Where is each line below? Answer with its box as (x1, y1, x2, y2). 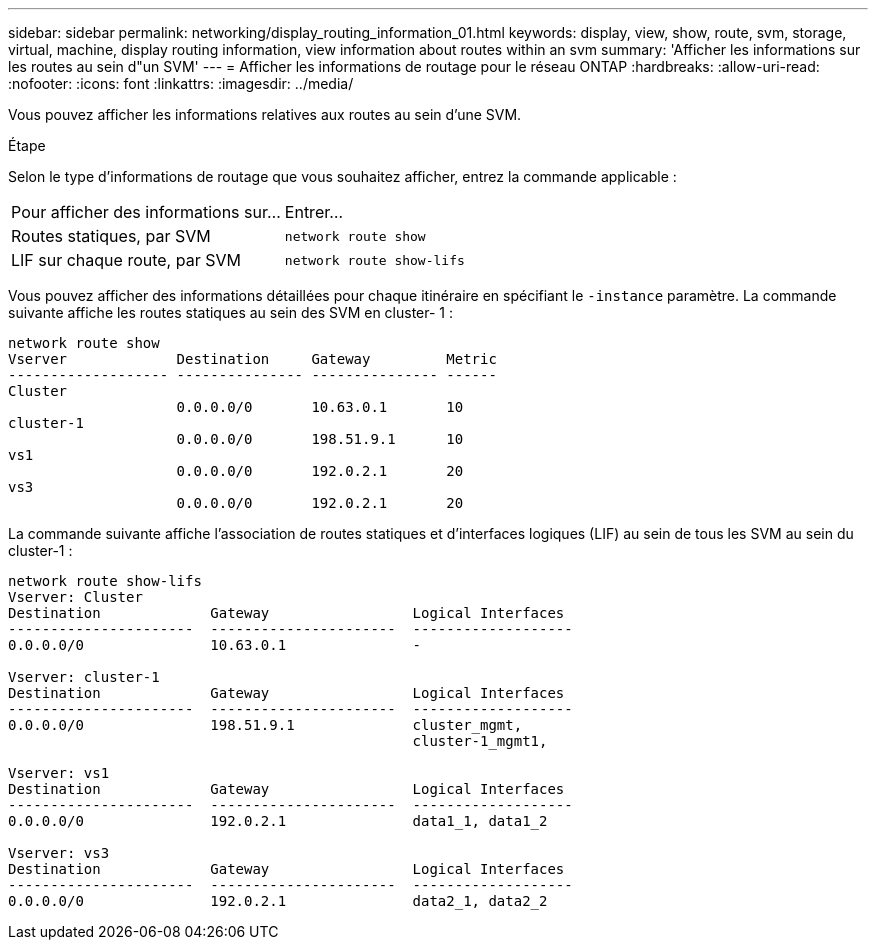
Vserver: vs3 (8, 845, 110, 861)
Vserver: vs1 (8, 765, 110, 781)
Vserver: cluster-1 (8, 669, 160, 685)
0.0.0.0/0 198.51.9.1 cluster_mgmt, (8, 717, 523, 733)
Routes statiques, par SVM (11, 226, 211, 246)
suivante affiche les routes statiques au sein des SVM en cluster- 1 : (8, 304, 454, 321)
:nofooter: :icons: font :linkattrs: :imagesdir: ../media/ (8, 75, 354, 92)
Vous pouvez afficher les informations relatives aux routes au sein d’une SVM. (8, 106, 522, 123)
